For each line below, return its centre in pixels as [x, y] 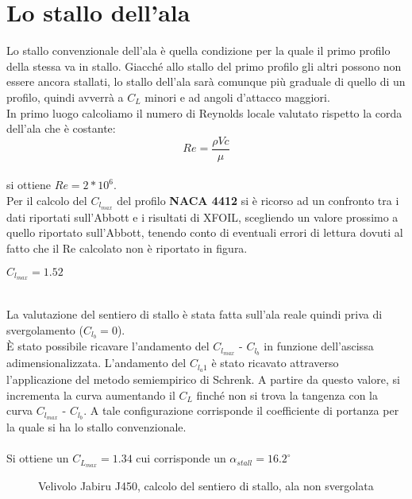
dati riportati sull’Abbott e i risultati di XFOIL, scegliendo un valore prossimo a [202, 217]
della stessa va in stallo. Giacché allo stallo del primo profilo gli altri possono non [204, 66]
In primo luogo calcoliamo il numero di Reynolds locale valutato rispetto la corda [204, 112]
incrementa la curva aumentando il [91, 395]
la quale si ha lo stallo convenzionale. [96, 427]
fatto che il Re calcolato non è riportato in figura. [127, 248]
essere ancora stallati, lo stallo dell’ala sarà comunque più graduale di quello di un [206, 81]
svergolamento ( [45, 329]
